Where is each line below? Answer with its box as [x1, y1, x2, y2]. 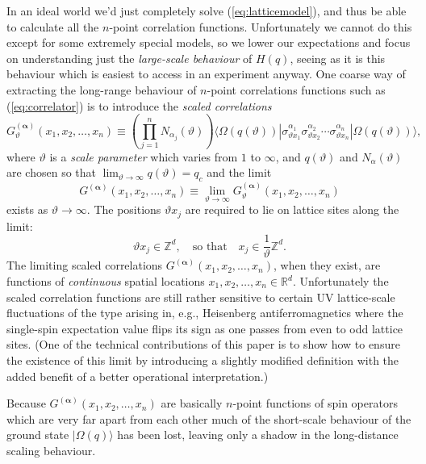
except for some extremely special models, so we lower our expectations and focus [6, 34, 411, 51]
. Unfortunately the [292, 273, 389, 289]
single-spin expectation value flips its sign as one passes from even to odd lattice [6, 320, 403, 337]
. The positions [86, 201, 161, 218]
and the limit [207, 164, 272, 181]
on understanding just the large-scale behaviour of [6, 49, 253, 66]
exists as [6, 201, 48, 218]
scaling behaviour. [6, 441, 96, 458]
